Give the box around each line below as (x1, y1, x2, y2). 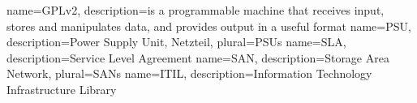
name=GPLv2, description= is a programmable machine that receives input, (6, 2, 385, 18)
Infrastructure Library (6, 80, 117, 97)
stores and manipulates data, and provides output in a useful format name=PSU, (6, 17, 411, 34)
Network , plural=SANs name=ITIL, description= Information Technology (6, 65, 372, 82)
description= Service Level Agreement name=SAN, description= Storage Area (6, 49, 389, 66)
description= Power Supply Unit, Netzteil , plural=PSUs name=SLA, (6, 33, 346, 50)
